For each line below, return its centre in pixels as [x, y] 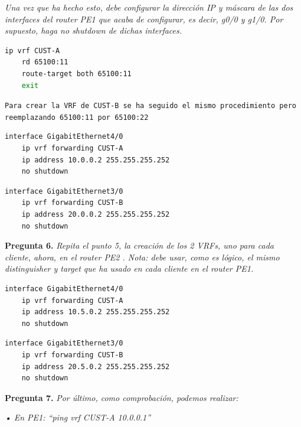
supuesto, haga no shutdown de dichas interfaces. [94, 30]
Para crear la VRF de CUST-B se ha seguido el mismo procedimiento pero [150, 106]
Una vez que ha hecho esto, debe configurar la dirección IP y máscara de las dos [149, 7]
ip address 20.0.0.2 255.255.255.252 [96, 215]
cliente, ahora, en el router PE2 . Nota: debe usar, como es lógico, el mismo [142, 257]
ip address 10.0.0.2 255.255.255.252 [96, 160]
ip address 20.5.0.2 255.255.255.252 [96, 366]
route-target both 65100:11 [76, 74]
